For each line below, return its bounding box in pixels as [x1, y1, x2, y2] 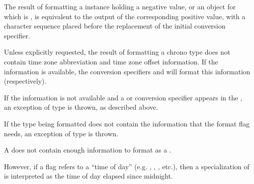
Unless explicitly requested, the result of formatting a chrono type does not [4, 47, 230, 57]
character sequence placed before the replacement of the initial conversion [4, 21, 226, 31]
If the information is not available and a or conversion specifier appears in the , [4, 92, 243, 102]
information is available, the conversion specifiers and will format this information [4, 66, 251, 76]
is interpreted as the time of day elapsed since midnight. [4, 171, 173, 181]
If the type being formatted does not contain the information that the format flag [4, 118, 250, 128]
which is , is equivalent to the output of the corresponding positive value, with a [4, 11, 246, 21]
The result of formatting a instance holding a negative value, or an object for [4, 1, 236, 11]
